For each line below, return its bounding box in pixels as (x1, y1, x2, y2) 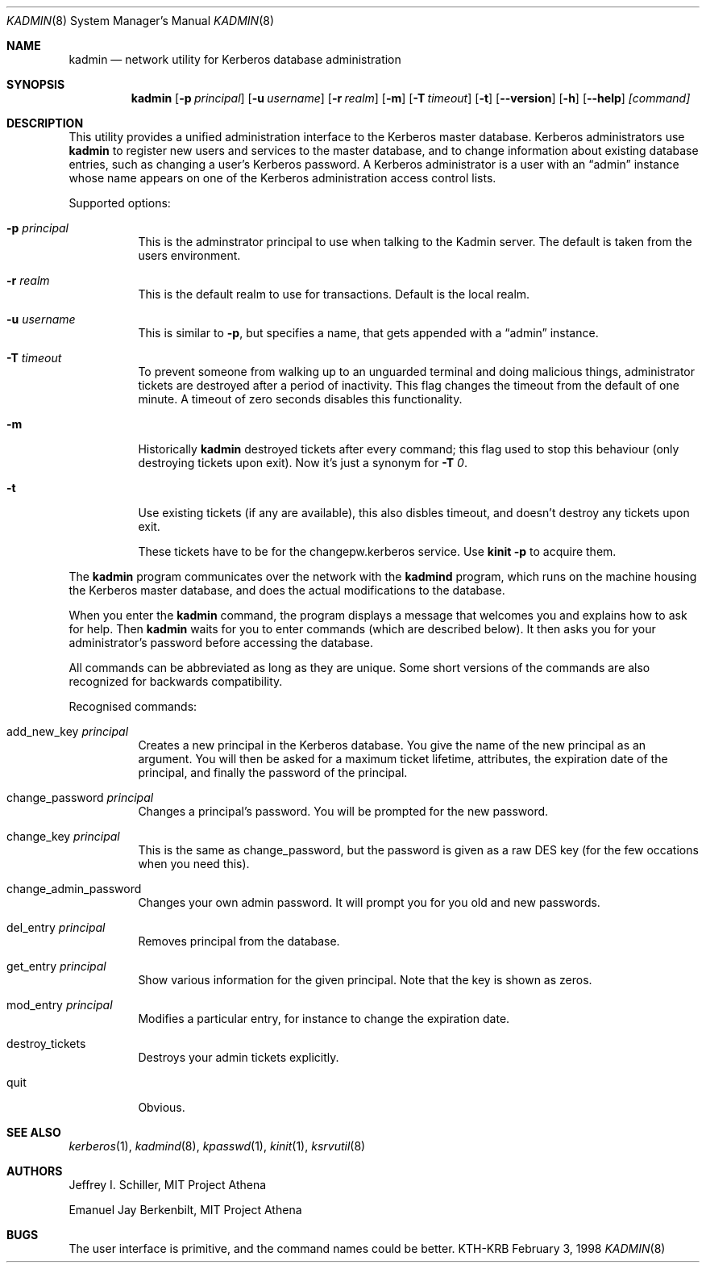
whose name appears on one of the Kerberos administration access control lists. (69, 171, 496, 185)
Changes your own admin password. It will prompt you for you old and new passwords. (138, 895, 600, 909)
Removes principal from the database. (138, 934, 340, 948)
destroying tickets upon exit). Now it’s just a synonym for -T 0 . (138, 456, 467, 470)
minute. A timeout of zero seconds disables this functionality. (138, 392, 463, 406)
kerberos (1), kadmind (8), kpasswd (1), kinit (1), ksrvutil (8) (69, 1139, 366, 1153)
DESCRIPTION (6, 116, 84, 130)
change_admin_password (6, 882, 142, 895)
